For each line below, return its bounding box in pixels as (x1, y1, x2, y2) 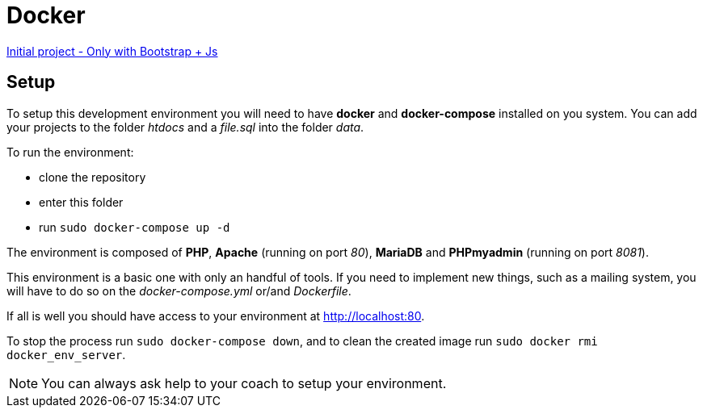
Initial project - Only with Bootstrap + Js (6, 44, 218, 58)
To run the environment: (6, 144, 134, 159)
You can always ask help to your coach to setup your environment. (41, 374, 447, 391)
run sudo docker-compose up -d (39, 220, 230, 234)
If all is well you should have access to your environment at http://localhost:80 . (6, 308, 425, 323)
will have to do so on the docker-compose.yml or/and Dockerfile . (6, 283, 351, 298)
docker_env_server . (6, 347, 126, 362)
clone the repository (39, 169, 146, 184)
